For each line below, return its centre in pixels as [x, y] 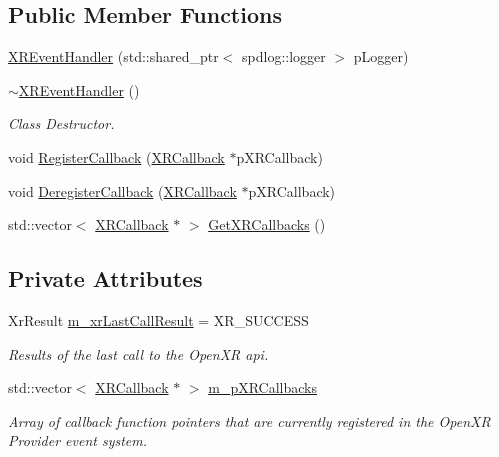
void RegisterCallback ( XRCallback [116, 156]
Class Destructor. [61, 123]
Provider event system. [78, 440]
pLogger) [381, 56]
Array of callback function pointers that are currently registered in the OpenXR [249, 420]
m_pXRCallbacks [262, 387]
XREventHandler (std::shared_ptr [113, 56]
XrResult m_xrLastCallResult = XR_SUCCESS [158, 319]
